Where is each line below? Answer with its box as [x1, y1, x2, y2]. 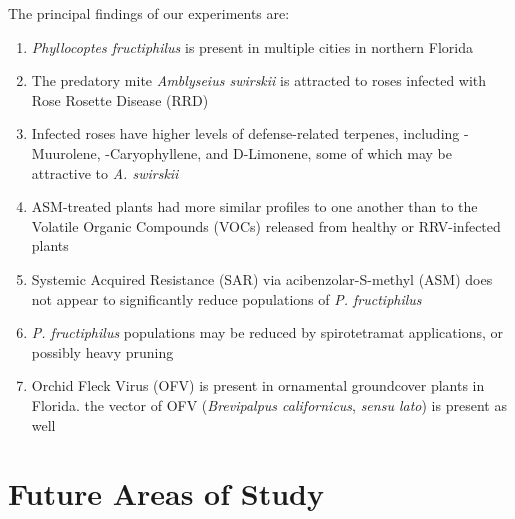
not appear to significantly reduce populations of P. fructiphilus [31, 288, 422, 309]
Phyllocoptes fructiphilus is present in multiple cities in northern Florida [31, 36, 473, 57]
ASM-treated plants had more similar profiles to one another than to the [31, 196, 478, 217]
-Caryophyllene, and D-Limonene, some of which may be [105, 142, 452, 163]
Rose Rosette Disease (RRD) [31, 89, 209, 110]
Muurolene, [31, 142, 101, 163]
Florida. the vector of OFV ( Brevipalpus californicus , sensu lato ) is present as [31, 394, 507, 415]
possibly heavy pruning [31, 341, 174, 362]
